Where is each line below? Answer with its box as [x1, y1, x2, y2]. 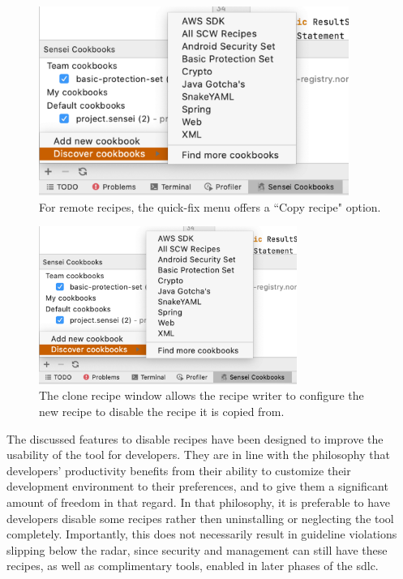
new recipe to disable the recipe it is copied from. [39, 403, 285, 420]
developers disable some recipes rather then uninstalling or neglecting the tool [6, 509, 394, 526]
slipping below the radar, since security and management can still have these [6, 541, 388, 558]
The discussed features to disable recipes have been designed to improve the [6, 430, 384, 447]
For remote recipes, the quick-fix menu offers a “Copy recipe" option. [39, 198, 381, 215]
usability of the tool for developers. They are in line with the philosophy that [6, 446, 390, 463]
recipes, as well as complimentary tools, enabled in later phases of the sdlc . [6, 557, 379, 574]
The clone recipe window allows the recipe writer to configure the [39, 387, 364, 404]
